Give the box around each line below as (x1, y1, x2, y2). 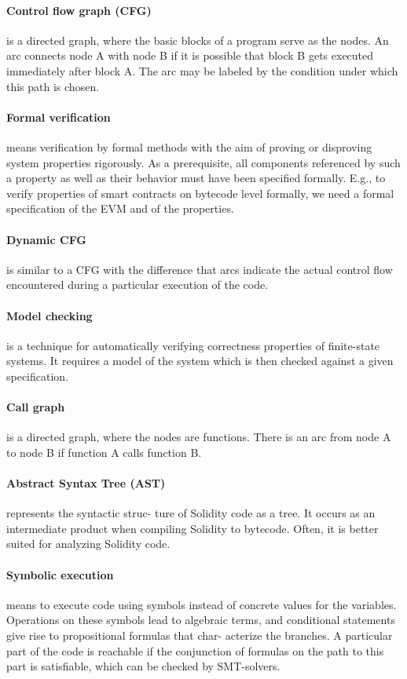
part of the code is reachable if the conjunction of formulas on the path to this (6, 642, 384, 659)
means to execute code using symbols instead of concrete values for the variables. (6, 596, 397, 612)
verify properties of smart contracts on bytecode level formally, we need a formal (6, 184, 394, 201)
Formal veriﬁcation (6, 108, 111, 125)
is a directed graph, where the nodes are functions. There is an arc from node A (6, 429, 391, 445)
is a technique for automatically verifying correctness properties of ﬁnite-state (6, 337, 380, 353)
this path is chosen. (6, 78, 100, 94)
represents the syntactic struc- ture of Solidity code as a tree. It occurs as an (6, 505, 376, 521)
